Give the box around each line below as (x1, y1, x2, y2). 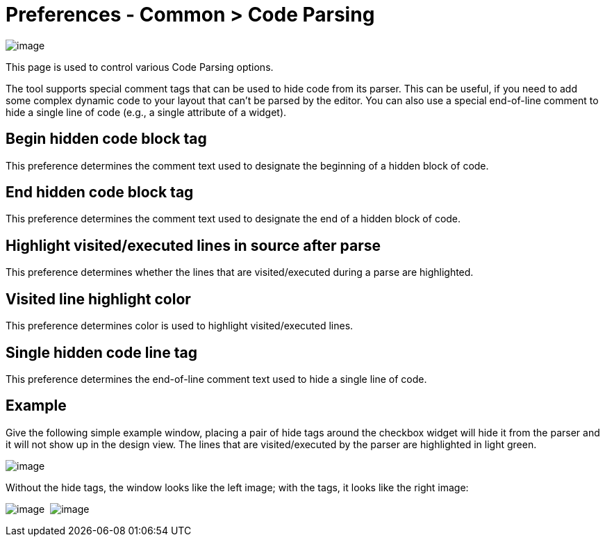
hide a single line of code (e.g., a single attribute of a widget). (6, 106, 287, 118)
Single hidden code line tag (6, 343, 197, 361)
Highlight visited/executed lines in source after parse (6, 236, 381, 254)
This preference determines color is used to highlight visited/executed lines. (6, 320, 354, 332)
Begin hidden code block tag (6, 130, 207, 148)
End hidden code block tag (6, 183, 194, 202)
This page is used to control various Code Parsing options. (6, 60, 274, 73)
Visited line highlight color (6, 290, 191, 308)
